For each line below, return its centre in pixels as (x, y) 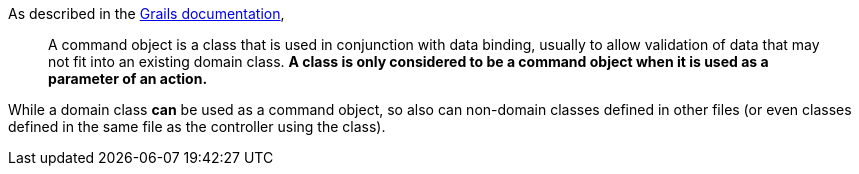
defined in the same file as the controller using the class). (197, 126)
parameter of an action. (128, 78)
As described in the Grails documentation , (146, 13)
